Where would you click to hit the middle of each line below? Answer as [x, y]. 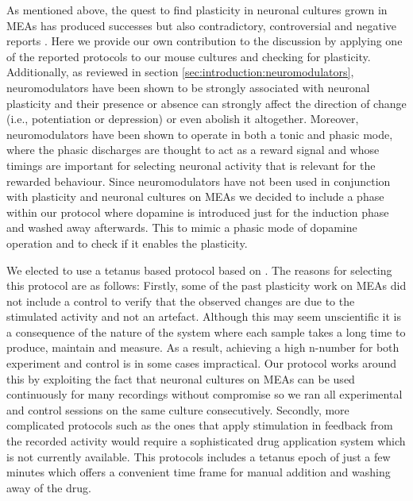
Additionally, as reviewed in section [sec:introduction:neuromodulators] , [180, 72]
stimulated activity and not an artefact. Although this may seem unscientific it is [204, 316]
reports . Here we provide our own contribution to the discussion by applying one [205, 41]
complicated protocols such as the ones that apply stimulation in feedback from [200, 425]
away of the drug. [49, 487]
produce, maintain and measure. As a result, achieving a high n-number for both [203, 347]
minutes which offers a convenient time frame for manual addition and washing [199, 472]
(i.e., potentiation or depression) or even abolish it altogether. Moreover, [183, 119]
